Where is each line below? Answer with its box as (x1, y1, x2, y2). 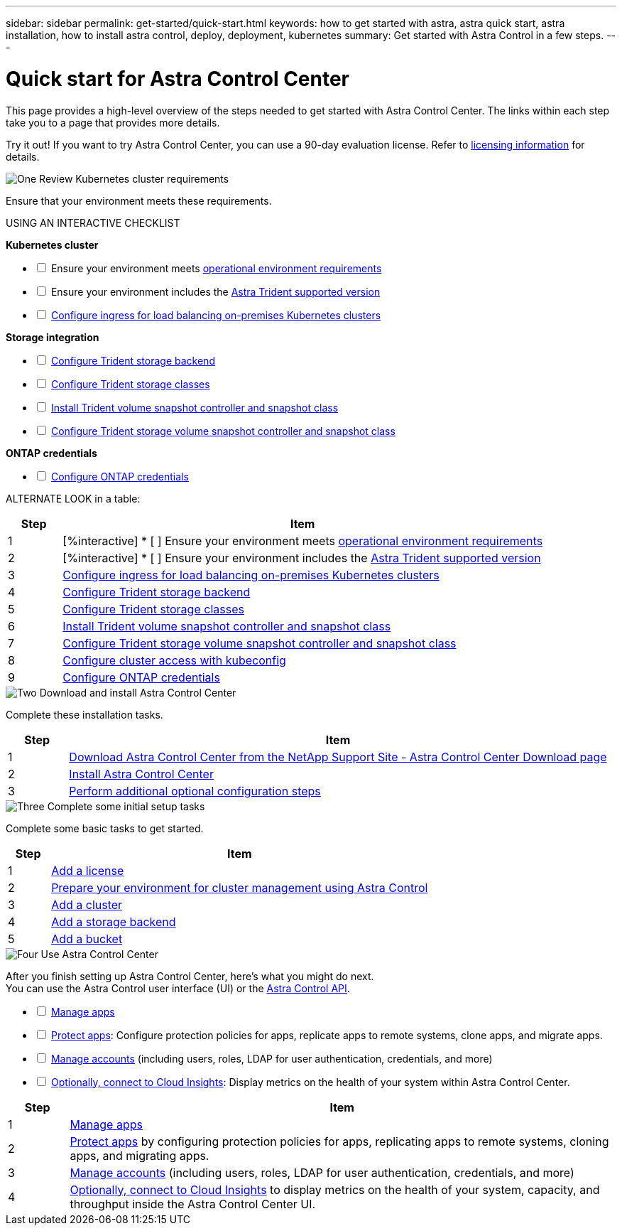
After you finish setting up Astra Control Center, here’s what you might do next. (6, 969, 374, 982)
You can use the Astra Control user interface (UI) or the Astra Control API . (6, 982, 350, 994)
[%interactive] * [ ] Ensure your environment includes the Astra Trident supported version (62, 550, 541, 565)
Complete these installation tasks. (6, 708, 163, 721)
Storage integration (6, 330, 99, 343)
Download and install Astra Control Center (39, 686, 236, 699)
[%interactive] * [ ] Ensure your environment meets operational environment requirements (62, 533, 543, 548)
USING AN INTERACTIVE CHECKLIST (6, 216, 180, 229)
